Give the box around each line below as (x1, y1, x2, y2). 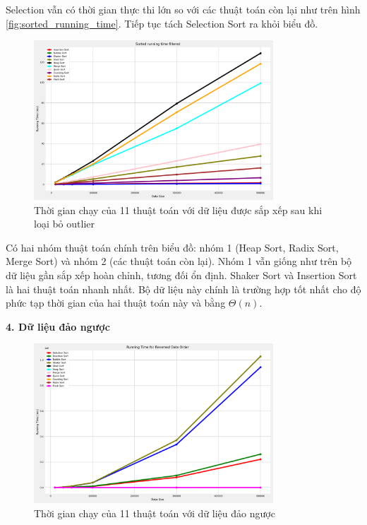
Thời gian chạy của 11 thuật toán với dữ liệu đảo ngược (34, 505, 275, 520)
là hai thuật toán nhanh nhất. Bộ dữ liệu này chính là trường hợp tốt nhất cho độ (6, 281, 361, 296)
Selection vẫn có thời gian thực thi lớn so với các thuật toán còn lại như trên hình (6, 2, 361, 16)
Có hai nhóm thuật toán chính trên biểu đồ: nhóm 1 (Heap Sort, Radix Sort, (6, 240, 339, 254)
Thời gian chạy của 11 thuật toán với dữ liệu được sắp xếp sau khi (34, 202, 323, 217)
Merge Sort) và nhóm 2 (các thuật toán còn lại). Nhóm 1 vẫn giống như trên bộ (6, 254, 352, 269)
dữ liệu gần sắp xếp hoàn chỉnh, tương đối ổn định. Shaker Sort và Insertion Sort (6, 268, 357, 283)
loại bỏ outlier (34, 216, 95, 231)
